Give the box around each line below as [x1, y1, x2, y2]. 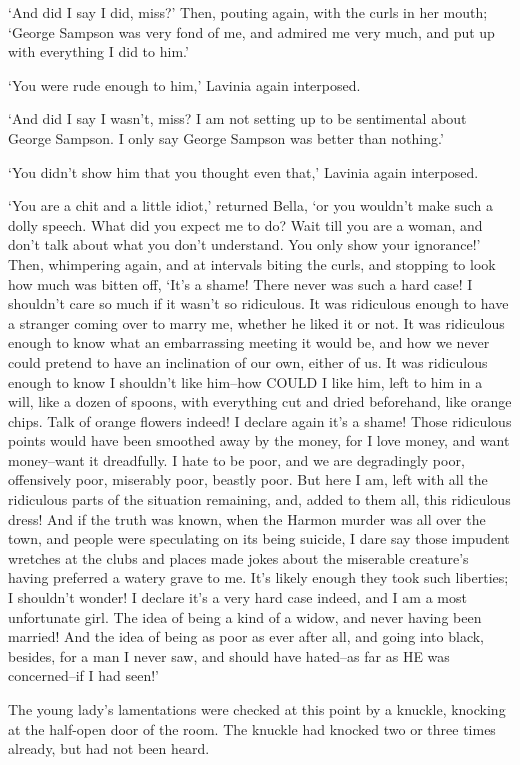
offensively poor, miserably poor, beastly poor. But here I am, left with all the [8, 469, 488, 490]
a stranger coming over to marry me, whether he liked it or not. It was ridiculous [8, 312, 505, 333]
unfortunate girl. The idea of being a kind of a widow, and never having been [8, 606, 482, 627]
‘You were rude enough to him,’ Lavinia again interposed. [8, 74, 361, 95]
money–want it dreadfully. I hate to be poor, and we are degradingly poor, [8, 449, 465, 470]
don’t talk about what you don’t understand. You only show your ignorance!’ [8, 234, 481, 255]
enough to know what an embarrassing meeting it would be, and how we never [8, 332, 490, 353]
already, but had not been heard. [8, 738, 210, 759]
